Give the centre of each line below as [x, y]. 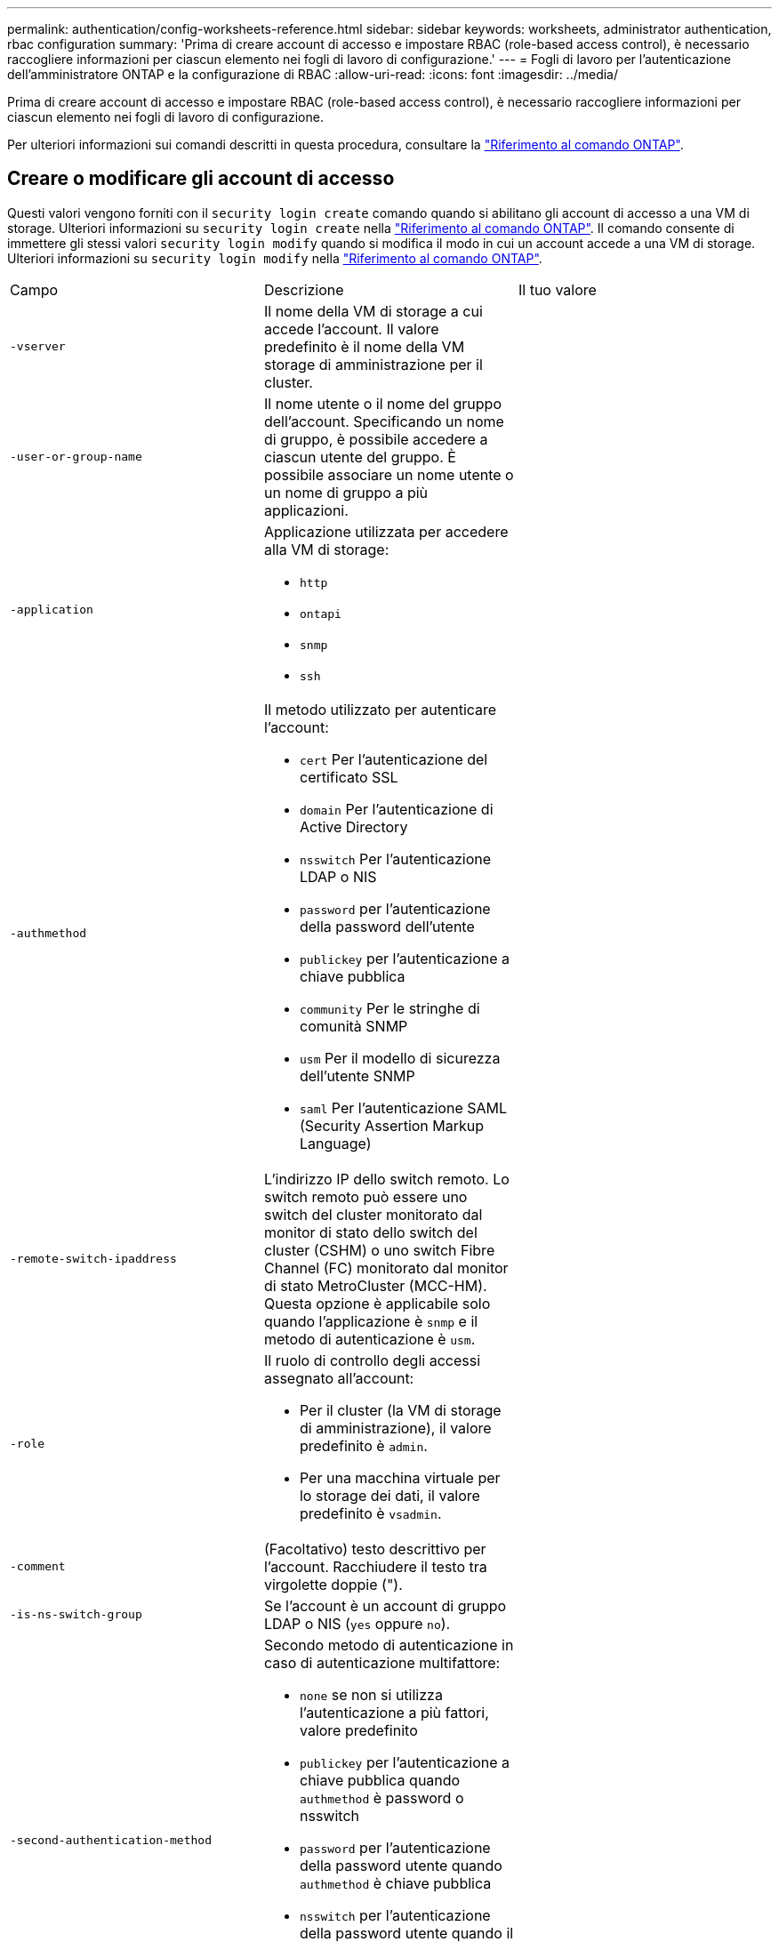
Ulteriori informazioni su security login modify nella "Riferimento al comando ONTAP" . [275, 258]
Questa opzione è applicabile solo [377, 1303]
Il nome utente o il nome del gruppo [382, 403]
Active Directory [353, 827]
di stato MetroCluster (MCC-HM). [375, 1285]
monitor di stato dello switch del [370, 1232]
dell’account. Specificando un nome [384, 421]
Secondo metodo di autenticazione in [389, 1645]
